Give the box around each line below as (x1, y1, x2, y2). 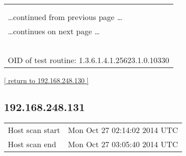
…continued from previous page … (8, 11, 123, 22)
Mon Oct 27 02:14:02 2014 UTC (68, 124, 178, 135)
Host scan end (8, 138, 56, 150)
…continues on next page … (8, 25, 100, 37)
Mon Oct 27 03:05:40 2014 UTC (68, 138, 178, 150)
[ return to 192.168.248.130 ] (4, 75, 89, 85)
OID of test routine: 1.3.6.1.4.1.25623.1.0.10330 (8, 54, 169, 66)
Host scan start (8, 124, 60, 135)
